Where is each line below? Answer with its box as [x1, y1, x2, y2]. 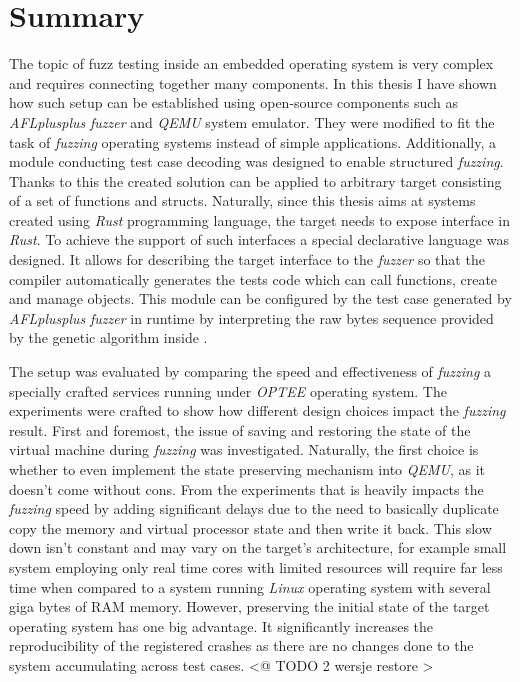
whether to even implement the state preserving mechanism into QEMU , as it [9, 459, 486, 479]
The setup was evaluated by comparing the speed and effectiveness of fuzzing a [9, 361, 492, 382]
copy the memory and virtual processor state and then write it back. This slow [9, 517, 492, 538]
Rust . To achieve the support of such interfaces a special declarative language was [9, 229, 509, 250]
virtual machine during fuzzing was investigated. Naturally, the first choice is [9, 439, 479, 460]
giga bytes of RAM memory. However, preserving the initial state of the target [9, 596, 490, 617]
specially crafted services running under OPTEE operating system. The [9, 380, 447, 401]
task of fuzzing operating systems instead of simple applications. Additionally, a [9, 131, 496, 152]
